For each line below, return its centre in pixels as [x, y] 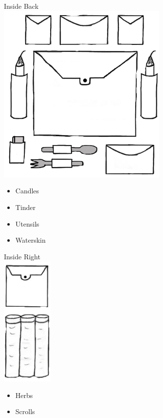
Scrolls [25, 411]
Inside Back [21, 6]
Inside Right [22, 256]
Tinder [26, 207]
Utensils [27, 223]
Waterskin [30, 240]
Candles [27, 191]
